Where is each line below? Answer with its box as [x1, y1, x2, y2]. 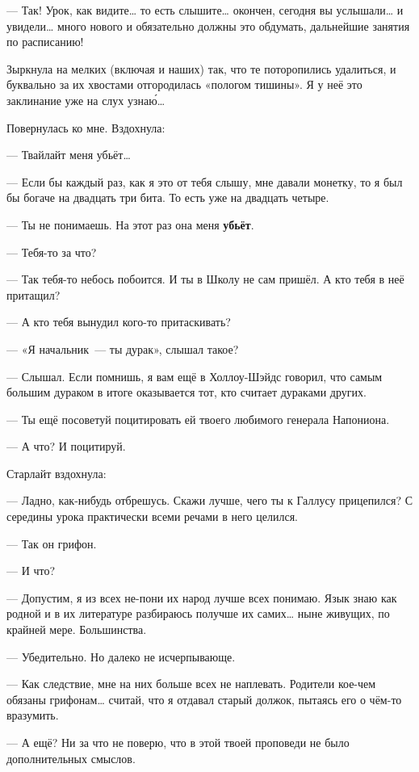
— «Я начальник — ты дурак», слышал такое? [6, 340, 239, 357]
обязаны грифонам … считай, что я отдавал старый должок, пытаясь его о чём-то [6, 690, 402, 707]
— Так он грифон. [6, 535, 97, 552]
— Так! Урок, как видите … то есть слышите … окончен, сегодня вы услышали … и [6, 2, 404, 18]
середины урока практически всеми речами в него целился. [6, 508, 299, 525]
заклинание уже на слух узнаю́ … [6, 91, 166, 108]
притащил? [6, 286, 61, 303]
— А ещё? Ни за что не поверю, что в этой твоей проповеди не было [6, 734, 350, 750]
